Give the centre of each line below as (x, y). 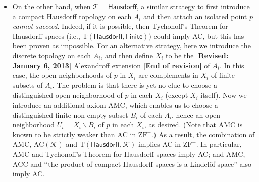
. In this (232, 65)
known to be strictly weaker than (64, 134)
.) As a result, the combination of (203, 134)
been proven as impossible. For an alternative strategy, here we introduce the (132, 46)
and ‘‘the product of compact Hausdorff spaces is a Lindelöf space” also (141, 164)
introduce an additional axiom (59, 104)
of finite (223, 75)
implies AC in (159, 144)
